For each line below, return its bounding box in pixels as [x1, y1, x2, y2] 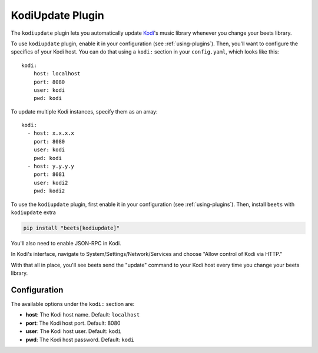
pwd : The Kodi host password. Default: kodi [25, 336, 135, 343]
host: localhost [33, 71, 81, 77]
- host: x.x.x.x [27, 130, 75, 136]
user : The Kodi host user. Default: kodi [25, 328, 122, 335]
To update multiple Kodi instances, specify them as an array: [11, 108, 158, 115]
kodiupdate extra [11, 209, 56, 216]
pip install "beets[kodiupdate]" [23, 224, 120, 231]
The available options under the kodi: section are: [11, 301, 135, 308]
